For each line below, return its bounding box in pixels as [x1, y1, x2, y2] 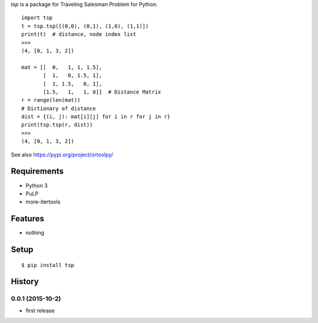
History [11, 277, 39, 287]
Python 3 [25, 182, 48, 189]
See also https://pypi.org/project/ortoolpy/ [11, 151, 114, 158]
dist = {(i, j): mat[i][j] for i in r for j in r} [21, 114, 171, 120]
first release [25, 307, 55, 314]
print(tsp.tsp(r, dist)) [21, 121, 93, 128]
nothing [25, 229, 44, 237]
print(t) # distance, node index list [21, 31, 137, 38]
